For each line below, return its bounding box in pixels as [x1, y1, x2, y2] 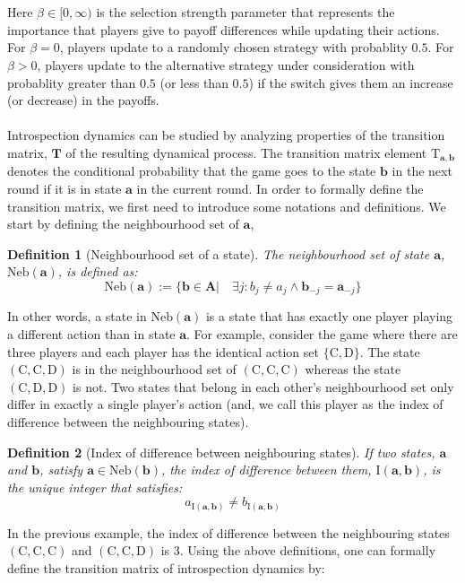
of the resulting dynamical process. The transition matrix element [65, 143, 427, 161]
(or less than [159, 73, 228, 91]
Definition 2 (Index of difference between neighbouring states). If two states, [7, 442, 435, 461]
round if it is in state [7, 178, 122, 197]
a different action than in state [7, 325, 176, 343]
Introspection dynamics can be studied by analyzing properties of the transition [7, 126, 445, 144]
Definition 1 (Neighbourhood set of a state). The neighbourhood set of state [7, 244, 430, 263]
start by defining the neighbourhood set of [7, 214, 239, 233]
